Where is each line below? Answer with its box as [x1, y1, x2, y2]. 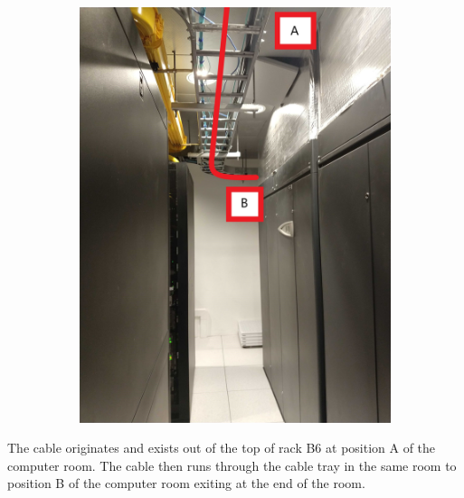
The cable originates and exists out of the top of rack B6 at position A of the [7, 438, 436, 457]
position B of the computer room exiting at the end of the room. [7, 474, 365, 493]
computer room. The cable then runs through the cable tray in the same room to [7, 455, 457, 474]
